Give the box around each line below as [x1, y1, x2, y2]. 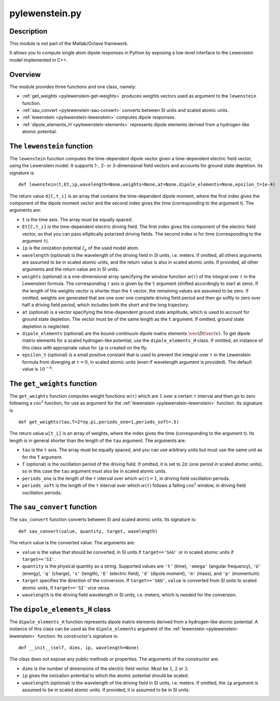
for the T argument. [22, 454, 63, 460]
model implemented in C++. [9, 56, 68, 63]
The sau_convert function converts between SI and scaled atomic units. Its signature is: [9, 516, 197, 522]
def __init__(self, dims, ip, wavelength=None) [18, 645, 139, 651]
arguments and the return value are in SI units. [22, 266, 119, 272]
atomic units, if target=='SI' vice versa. [22, 585, 111, 591]
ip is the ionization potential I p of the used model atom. [22, 245, 139, 252]
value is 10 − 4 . [22, 365, 53, 372]
